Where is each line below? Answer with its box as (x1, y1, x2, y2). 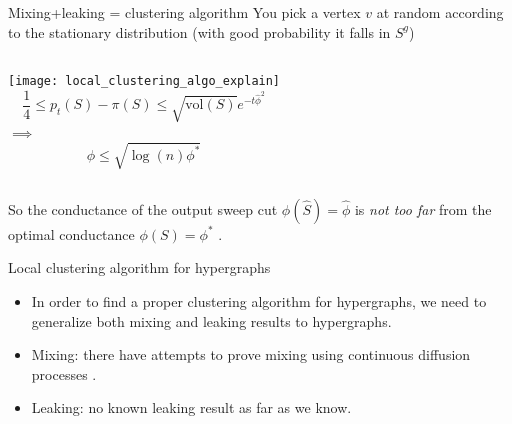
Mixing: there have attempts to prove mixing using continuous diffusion (31, 344, 471, 365)
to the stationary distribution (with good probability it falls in (8, 21, 391, 42)
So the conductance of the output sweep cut (8, 198, 278, 219)
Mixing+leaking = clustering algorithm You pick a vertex (8, 2, 361, 22)
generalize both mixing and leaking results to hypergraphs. (31, 310, 392, 331)
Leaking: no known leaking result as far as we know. (31, 397, 352, 418)
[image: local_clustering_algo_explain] (8, 74, 281, 89)
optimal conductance (8, 223, 135, 244)
